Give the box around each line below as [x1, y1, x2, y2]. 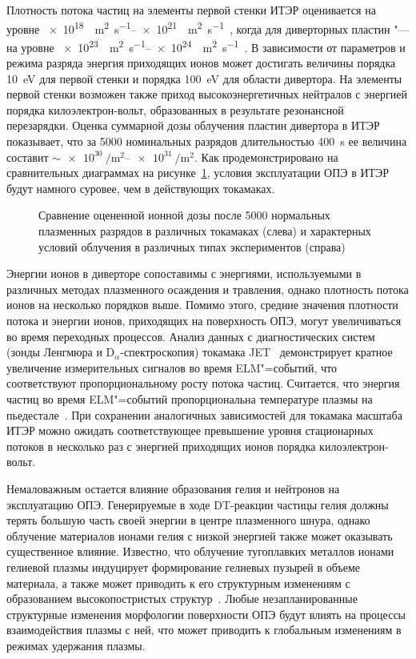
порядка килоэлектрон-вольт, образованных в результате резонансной [6, 101, 344, 118]
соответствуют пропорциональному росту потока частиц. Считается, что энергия [6, 375, 400, 392]
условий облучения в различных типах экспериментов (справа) [38, 238, 346, 255]
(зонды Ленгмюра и [6, 344, 102, 360]
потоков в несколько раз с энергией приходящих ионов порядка [6, 437, 316, 454]
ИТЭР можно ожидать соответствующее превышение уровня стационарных [6, 422, 374, 439]
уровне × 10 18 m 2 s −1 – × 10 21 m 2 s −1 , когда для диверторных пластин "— [6, 18, 410, 37]
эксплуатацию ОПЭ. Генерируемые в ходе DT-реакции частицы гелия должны [6, 496, 389, 512]
